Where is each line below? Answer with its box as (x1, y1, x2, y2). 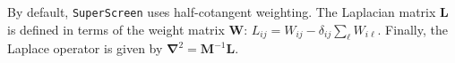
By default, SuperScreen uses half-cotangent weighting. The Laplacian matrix (7, 3, 436, 20)
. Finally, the (377, 20, 448, 38)
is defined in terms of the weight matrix (7, 20, 225, 38)
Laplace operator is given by (7, 39, 163, 58)
